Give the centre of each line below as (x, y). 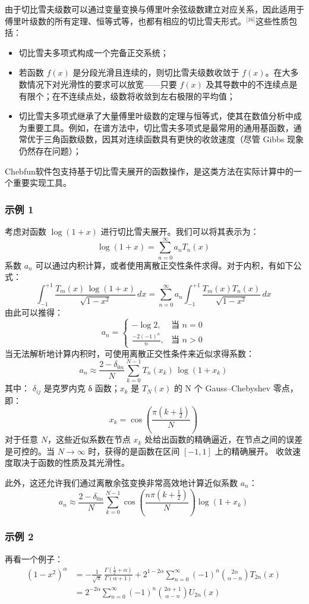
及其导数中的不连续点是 (252, 84)
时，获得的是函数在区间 (134, 451)
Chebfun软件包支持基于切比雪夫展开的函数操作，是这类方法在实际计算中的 (149, 171)
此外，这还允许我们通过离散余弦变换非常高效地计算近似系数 (121, 483)
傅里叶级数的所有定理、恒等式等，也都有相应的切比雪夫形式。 (125, 21)
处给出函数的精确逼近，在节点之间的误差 (224, 439)
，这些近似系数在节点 (89, 439)
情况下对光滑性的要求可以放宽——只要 (102, 84)
